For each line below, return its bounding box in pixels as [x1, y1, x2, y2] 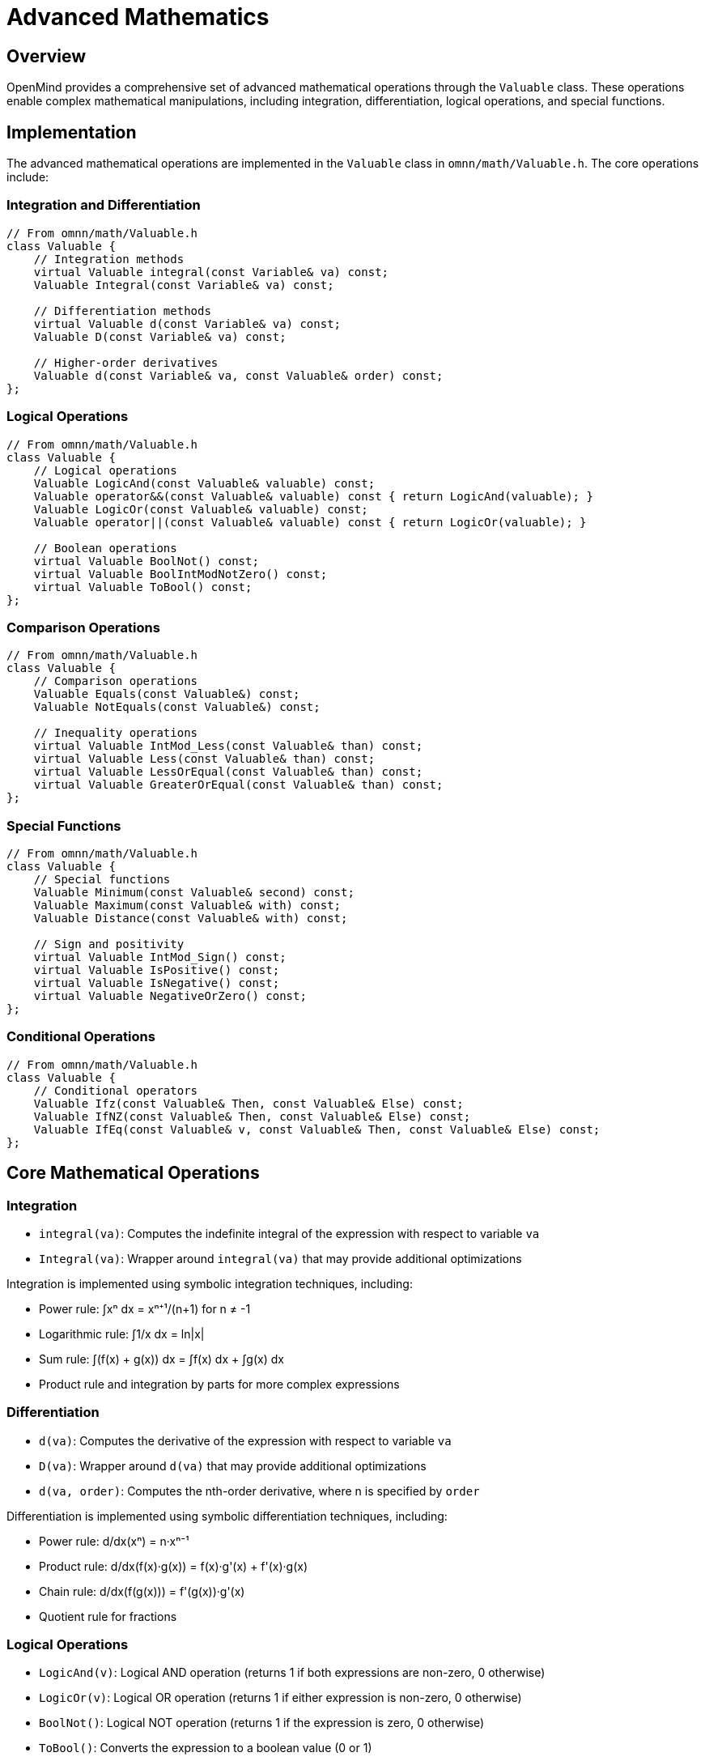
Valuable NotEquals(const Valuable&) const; [33, 700, 321, 714]
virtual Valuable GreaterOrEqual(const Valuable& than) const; [33, 778, 444, 792]
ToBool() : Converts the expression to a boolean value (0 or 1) [39, 1741, 372, 1755]
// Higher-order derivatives [33, 355, 219, 369]
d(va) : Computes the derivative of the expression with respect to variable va [39, 1433, 452, 1448]
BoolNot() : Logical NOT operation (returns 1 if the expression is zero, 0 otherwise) [39, 1716, 485, 1730]
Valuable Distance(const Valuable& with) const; [33, 912, 348, 925]
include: [6, 170, 49, 185]
